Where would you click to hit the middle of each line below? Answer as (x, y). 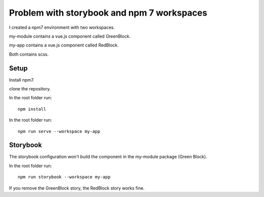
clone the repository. (30, 89)
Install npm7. (22, 80)
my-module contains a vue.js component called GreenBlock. (70, 36)
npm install (32, 109)
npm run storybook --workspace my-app (64, 177)
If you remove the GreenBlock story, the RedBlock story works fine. (77, 188)
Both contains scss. (29, 54)
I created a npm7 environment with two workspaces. (62, 27)
